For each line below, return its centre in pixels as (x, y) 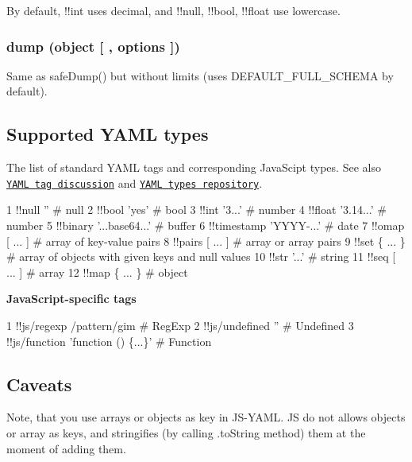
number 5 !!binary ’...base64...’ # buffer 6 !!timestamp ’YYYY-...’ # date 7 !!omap (206, 225)
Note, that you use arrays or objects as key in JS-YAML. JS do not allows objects (206, 417)
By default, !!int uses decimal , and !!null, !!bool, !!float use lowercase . (173, 10)
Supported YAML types (108, 134)
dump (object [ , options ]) (93, 46)
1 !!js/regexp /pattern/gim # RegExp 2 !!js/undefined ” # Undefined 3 (180, 326)
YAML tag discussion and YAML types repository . (135, 182)
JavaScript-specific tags (71, 299)
